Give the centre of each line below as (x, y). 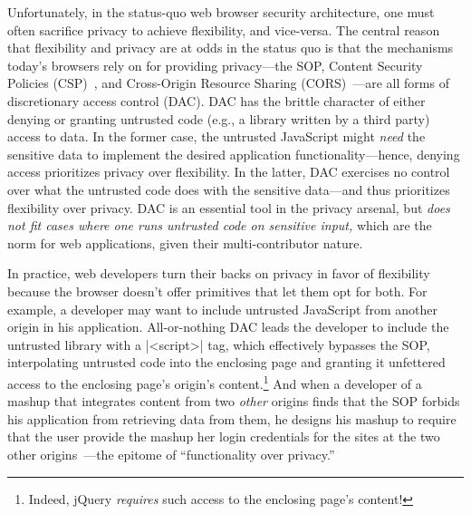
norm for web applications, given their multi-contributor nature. (185, 242)
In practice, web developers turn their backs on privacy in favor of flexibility (219, 273)
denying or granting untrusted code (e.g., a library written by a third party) (219, 118)
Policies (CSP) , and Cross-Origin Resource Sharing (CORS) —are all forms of (228, 83)
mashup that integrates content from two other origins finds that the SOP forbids (234, 401)
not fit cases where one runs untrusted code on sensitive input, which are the (220, 225)
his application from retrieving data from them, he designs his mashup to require (232, 418)
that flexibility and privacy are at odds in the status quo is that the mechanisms (231, 48)
